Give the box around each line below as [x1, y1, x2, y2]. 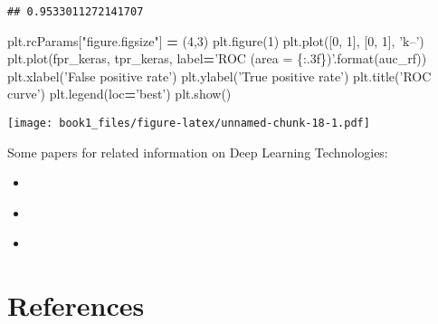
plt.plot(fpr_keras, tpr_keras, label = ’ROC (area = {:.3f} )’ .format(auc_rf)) [7, 49, 427, 68]
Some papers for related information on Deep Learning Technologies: [7, 142, 388, 161]
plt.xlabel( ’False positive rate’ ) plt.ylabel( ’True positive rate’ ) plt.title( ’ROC [7, 66, 432, 85]
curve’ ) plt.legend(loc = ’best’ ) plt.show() [7, 84, 232, 103]
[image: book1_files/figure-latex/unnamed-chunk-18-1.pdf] [7, 117, 370, 130]
